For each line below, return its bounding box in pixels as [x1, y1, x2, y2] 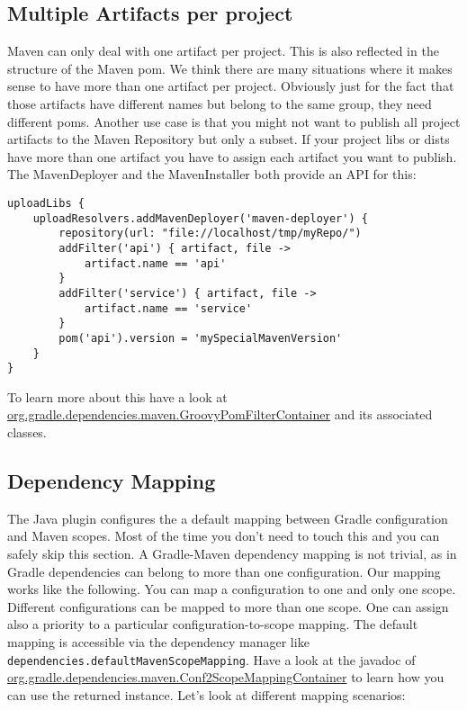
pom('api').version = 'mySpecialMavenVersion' [58, 331, 343, 345]
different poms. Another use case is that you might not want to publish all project [7, 112, 461, 130]
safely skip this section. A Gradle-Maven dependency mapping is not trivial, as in [7, 544, 457, 562]
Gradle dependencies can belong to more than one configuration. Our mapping [7, 562, 441, 580]
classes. [7, 423, 47, 442]
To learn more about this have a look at [7, 387, 228, 406]
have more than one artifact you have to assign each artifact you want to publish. [7, 147, 457, 166]
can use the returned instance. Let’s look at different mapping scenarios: [7, 685, 406, 704]
